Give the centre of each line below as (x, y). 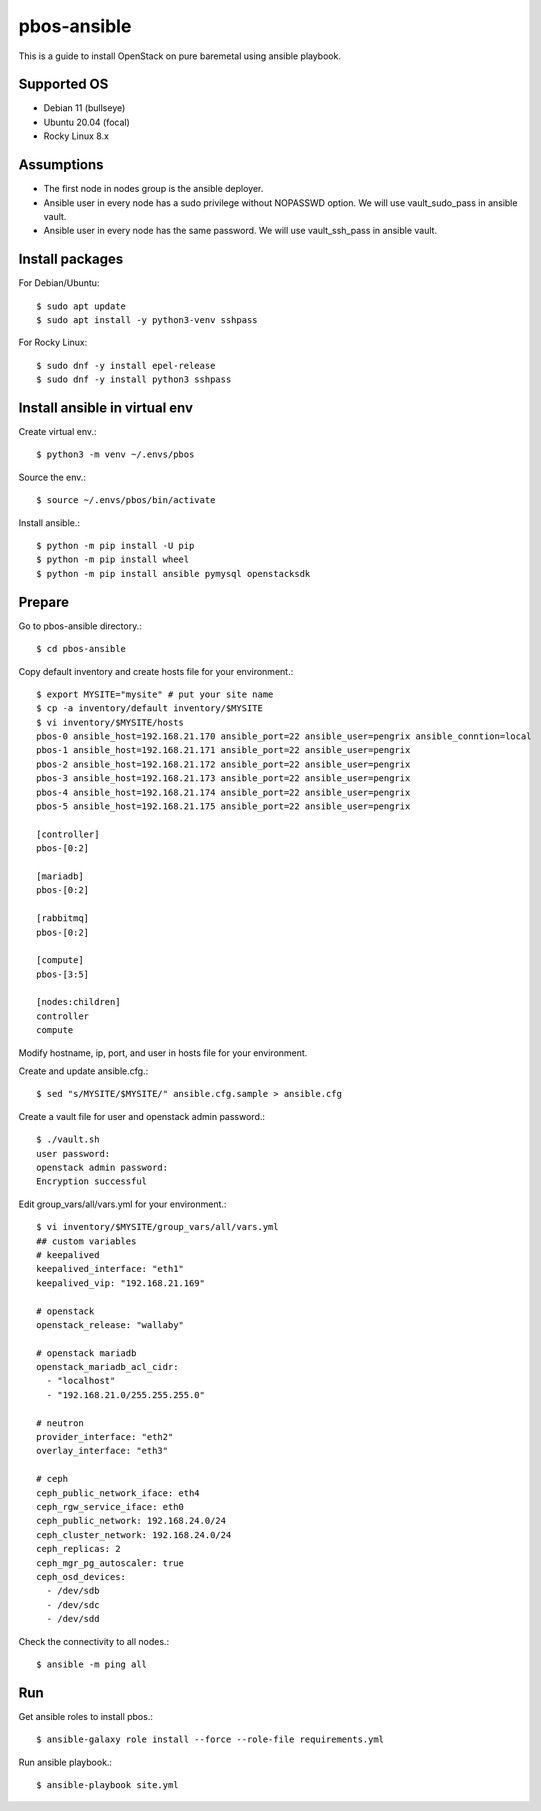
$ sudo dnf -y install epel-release (126, 365)
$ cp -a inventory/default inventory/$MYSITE (150, 708)
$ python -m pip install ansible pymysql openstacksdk (173, 573)
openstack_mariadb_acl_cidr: (107, 1367)
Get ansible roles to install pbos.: (86, 1716)
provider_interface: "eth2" (105, 1437)
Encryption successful (92, 1181)
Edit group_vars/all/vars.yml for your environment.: (122, 1204)
